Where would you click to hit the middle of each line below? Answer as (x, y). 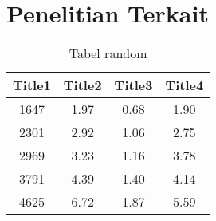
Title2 (82, 85)
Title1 (32, 85)
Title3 (134, 85)
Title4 (185, 85)
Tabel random (108, 53)
